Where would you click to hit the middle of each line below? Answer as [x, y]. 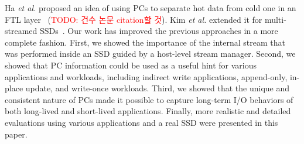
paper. [16, 134]
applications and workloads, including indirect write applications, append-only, [146, 76]
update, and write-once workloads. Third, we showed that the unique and [158, 88]
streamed [21, 31]
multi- [275, 19]
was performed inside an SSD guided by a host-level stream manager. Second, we [150, 54]
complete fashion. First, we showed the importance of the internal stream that [145, 42]
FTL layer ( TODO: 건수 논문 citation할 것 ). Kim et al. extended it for [134, 19]
